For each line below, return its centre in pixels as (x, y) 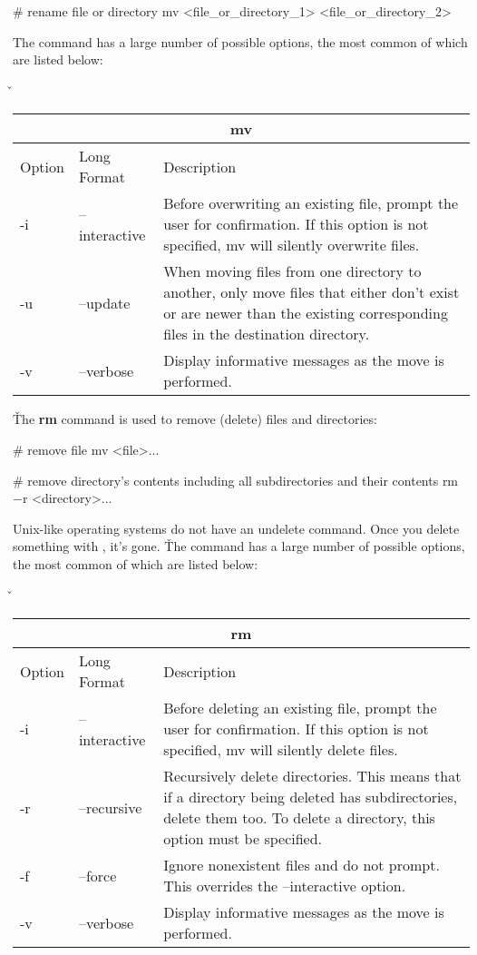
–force (97, 875)
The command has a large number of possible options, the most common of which (240, 41)
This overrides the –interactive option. (285, 886)
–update (104, 302)
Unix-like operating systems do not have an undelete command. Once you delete (236, 528)
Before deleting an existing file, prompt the (300, 708)
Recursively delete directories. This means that (312, 776)
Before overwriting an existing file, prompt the (311, 203)
